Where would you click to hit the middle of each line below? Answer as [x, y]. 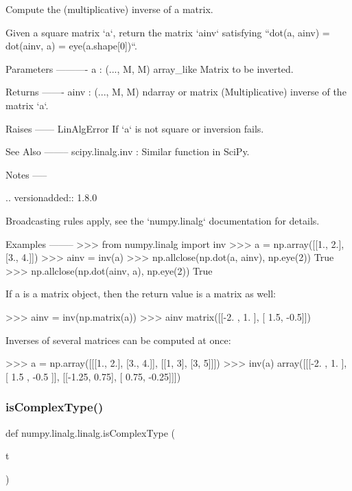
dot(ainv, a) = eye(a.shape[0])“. [71, 46]
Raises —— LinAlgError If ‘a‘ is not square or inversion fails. [135, 128]
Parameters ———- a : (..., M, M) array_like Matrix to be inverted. [150, 68]
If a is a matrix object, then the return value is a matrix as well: [141, 294]
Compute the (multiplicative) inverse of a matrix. [109, 9]
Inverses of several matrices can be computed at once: [118, 340]
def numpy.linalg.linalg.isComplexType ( [91, 432]
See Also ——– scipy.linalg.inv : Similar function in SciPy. [128, 151]
